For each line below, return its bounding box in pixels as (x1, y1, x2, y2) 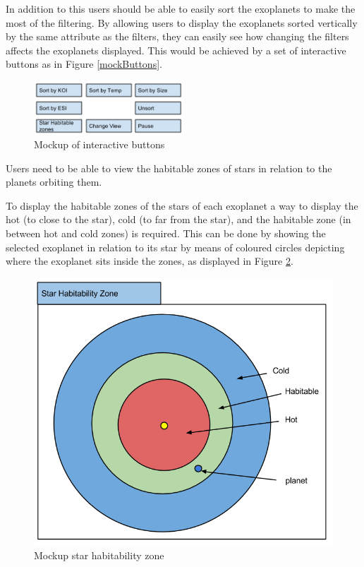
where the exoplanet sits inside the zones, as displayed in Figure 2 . (6, 253, 293, 268)
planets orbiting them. (6, 174, 102, 189)
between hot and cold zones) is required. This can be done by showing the (6, 226, 326, 241)
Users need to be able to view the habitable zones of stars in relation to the (6, 160, 332, 175)
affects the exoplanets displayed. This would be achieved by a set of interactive (6, 42, 346, 57)
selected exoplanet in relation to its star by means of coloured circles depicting (6, 239, 345, 254)
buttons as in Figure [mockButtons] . (6, 56, 162, 71)
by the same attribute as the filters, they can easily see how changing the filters (6, 29, 349, 44)
